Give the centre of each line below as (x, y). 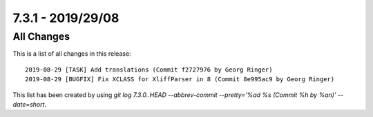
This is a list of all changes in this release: (72, 54)
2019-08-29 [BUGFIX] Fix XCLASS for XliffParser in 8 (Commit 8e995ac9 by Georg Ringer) (180, 79)
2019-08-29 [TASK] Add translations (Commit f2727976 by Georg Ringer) (149, 70)
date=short (29, 104)
